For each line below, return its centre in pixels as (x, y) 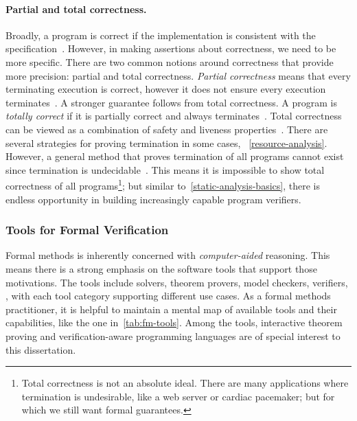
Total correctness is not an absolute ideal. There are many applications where (185, 383)
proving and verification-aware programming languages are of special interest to (173, 335)
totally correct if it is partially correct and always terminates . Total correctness (174, 116)
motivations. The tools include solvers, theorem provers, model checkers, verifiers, (177, 282)
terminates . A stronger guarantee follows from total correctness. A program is (172, 102)
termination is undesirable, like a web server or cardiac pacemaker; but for (178, 396)
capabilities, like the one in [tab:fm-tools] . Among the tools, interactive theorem (174, 322)
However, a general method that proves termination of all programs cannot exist (175, 156)
